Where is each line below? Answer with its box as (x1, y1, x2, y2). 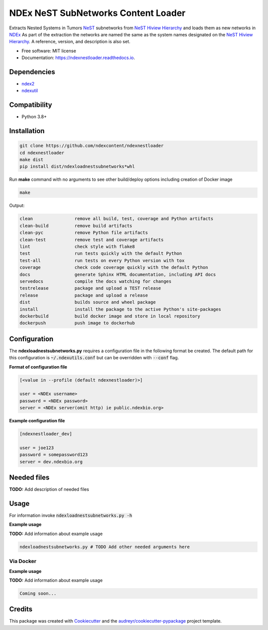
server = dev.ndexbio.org (19, 459, 83, 465)
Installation (9, 127, 45, 135)
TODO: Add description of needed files (9, 486, 89, 492)
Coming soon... (19, 590, 57, 596)
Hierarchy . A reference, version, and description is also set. (9, 39, 131, 45)
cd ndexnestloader (19, 150, 65, 156)
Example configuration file (9, 418, 66, 424)
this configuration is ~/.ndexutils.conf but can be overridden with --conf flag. (9, 355, 179, 361)
